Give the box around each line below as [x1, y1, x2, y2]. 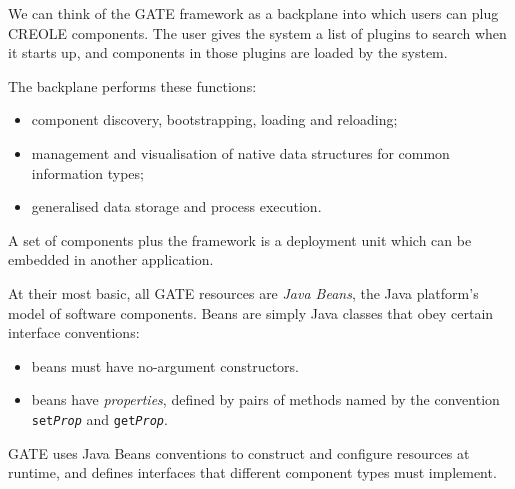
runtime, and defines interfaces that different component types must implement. [8, 462, 497, 483]
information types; [31, 162, 144, 183]
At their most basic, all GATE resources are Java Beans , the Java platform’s [8, 282, 479, 303]
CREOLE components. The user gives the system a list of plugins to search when [8, 22, 507, 43]
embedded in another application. [8, 249, 214, 270]
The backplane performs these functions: [8, 75, 257, 96]
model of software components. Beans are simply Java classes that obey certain [8, 302, 494, 323]
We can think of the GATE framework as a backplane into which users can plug [8, 3, 499, 23]
